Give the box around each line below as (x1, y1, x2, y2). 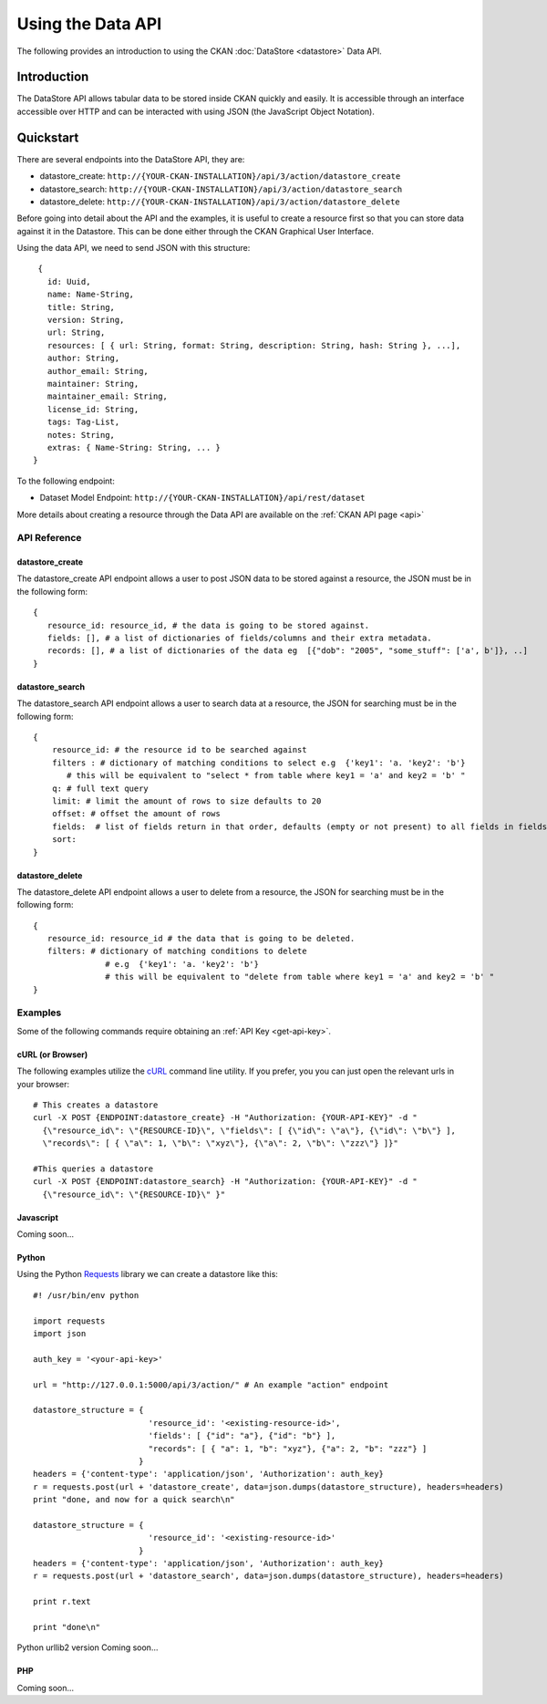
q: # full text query (51, 783, 150, 794)
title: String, (46, 302, 116, 312)
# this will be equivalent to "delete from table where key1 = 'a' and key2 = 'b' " (105, 971, 495, 982)
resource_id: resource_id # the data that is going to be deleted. (46, 933, 356, 944)
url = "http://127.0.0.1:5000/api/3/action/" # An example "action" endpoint (33, 1379, 389, 1390)
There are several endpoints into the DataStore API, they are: (16, 153, 245, 164)
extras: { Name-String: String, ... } (46, 442, 221, 452)
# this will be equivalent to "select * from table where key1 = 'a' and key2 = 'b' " (67, 771, 466, 781)
